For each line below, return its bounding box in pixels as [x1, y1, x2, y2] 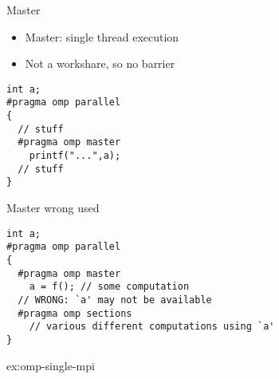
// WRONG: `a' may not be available [18, 294, 212, 306]
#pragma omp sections [18, 307, 132, 319]
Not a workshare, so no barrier [25, 55, 175, 72]
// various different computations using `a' [29, 321, 275, 333]
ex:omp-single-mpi [6, 357, 95, 373]
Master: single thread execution [25, 28, 179, 45]
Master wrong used [6, 199, 100, 216]
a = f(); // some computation [29, 281, 190, 293]
